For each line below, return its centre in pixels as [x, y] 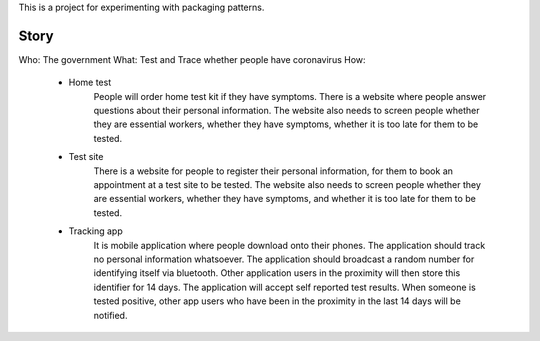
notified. [110, 315]
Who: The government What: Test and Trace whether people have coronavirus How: [192, 59]
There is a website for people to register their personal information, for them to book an [273, 171]
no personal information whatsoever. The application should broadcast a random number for [284, 259]
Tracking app [96, 231]
